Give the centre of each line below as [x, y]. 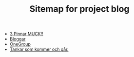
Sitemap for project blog [79, 9]
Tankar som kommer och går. [39, 49]
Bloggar [18, 39]
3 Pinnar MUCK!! [27, 34]
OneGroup [20, 44]
